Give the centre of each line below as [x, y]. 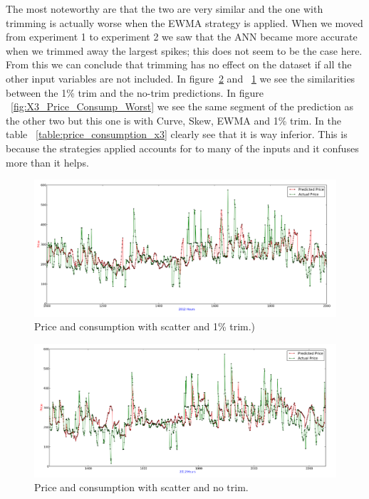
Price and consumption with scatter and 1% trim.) [145, 326]
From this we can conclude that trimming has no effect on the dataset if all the [179, 64]
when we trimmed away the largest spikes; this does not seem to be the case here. [184, 50]
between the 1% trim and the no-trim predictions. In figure [135, 92]
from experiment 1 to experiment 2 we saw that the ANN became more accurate [182, 37]
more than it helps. [47, 162]
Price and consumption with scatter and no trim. [141, 487]
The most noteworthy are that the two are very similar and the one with [165, 9]
